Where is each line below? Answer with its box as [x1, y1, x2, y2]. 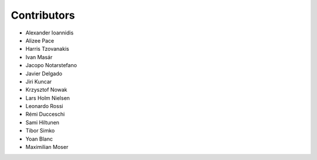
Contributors [11, 9, 76, 22]
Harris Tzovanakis [25, 46, 70, 53]
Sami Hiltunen [25, 119, 60, 126]
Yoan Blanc [25, 135, 53, 142]
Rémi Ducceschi [25, 111, 65, 118]
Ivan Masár [25, 53, 53, 61]
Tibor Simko [25, 127, 55, 134]
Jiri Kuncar [25, 78, 52, 85]
